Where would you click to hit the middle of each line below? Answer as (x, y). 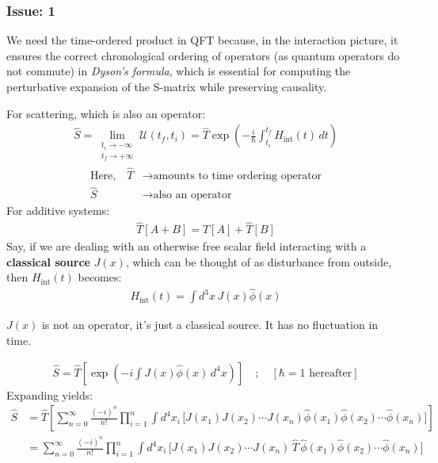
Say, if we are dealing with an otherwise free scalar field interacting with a (187, 246)
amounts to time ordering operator (238, 176)
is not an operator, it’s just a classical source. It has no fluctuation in (210, 325)
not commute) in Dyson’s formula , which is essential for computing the (179, 71)
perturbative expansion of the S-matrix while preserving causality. (167, 86)
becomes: (100, 277)
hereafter (331, 373)
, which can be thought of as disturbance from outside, (259, 261)
